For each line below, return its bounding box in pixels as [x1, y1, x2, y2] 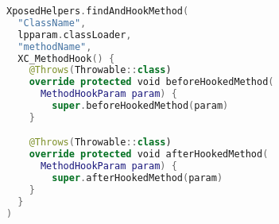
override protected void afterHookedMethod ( [29, 149, 269, 160]
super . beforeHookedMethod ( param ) [52, 100, 229, 111]
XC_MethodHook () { [17, 52, 115, 64]
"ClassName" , [17, 17, 87, 29]
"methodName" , [17, 41, 92, 52]
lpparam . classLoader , [17, 29, 132, 41]
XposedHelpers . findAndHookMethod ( [6, 6, 189, 17]
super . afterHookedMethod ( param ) [52, 172, 223, 184]
